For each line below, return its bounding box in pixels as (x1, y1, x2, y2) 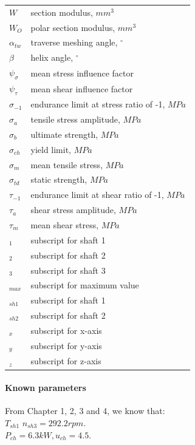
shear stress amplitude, (30, 203, 116, 216)
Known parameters (5, 381, 86, 394)
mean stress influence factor (30, 66, 134, 79)
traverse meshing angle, (30, 36, 118, 49)
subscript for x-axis (30, 324, 102, 336)
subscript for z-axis (30, 355, 101, 367)
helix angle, (30, 51, 74, 64)
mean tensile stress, (30, 158, 103, 171)
